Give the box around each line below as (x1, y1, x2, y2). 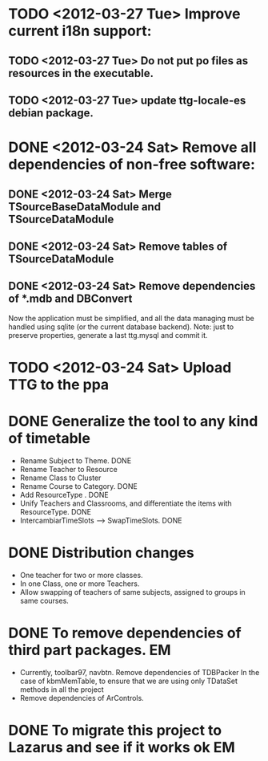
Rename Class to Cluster (19, 473, 102, 482)
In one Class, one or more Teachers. (19, 579, 140, 588)
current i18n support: (8, 22, 152, 40)
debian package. (8, 106, 94, 120)
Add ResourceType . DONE (19, 490, 110, 499)
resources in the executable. (8, 66, 154, 80)
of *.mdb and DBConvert (8, 292, 133, 306)
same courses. (19, 596, 70, 605)
